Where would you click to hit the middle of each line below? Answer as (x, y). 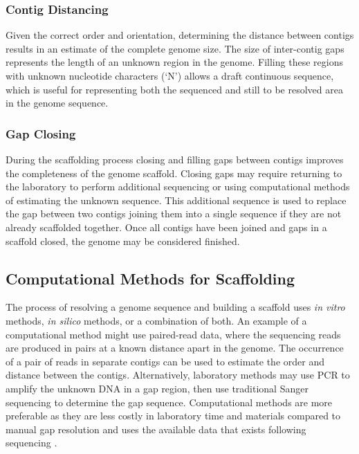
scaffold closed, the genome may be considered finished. (123, 240)
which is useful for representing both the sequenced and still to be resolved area (174, 89)
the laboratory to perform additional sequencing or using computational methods (178, 187)
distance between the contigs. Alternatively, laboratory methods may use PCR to (178, 375)
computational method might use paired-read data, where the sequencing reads (173, 334)
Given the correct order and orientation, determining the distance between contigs (180, 35)
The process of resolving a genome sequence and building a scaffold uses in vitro (175, 307)
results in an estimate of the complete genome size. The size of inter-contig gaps (175, 48)
